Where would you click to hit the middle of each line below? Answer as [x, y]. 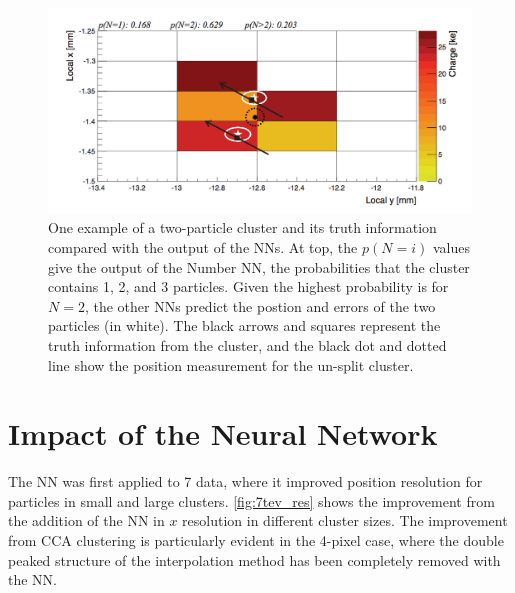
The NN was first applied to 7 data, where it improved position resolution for [245, 481]
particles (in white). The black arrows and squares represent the [244, 325]
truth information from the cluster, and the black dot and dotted [247, 344]
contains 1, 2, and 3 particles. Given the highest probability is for [248, 286]
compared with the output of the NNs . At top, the [203, 246]
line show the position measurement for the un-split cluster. [231, 364]
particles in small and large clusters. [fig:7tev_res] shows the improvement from [251, 500]
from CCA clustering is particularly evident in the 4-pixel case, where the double [256, 540]
